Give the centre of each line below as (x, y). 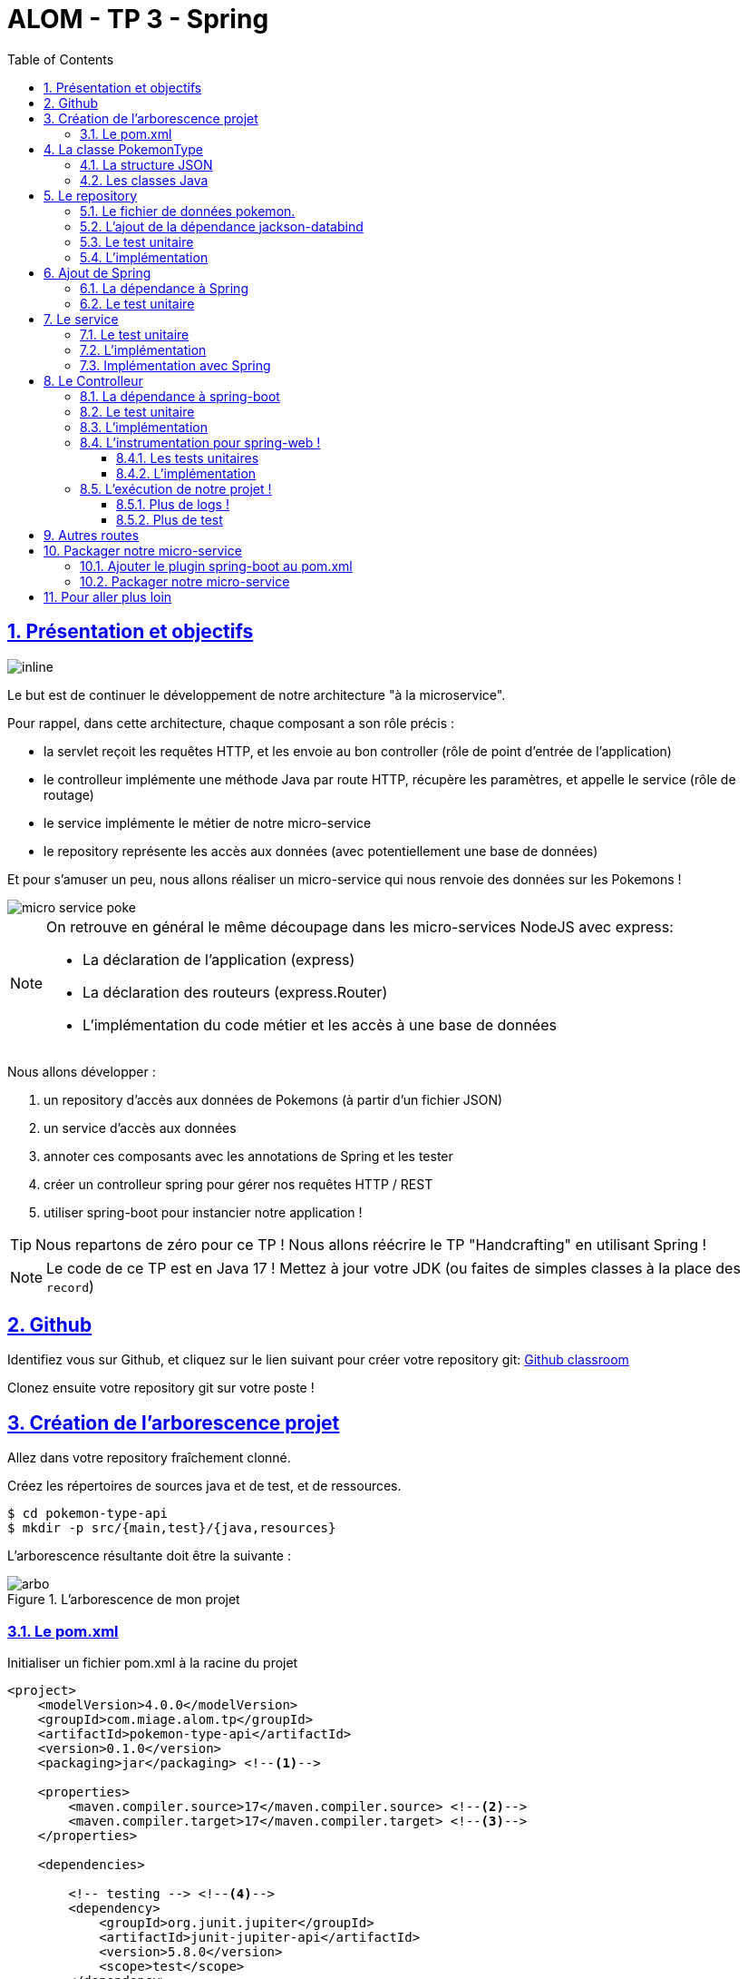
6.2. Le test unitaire (137, 303)
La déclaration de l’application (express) (219, 959)
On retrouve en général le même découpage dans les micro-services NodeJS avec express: (360, 926)
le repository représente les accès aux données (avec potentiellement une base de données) (321, 851)
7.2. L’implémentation (143, 350)
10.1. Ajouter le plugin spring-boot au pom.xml (216, 566)
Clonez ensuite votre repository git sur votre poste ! (161, 1388)
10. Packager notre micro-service (143, 550)
